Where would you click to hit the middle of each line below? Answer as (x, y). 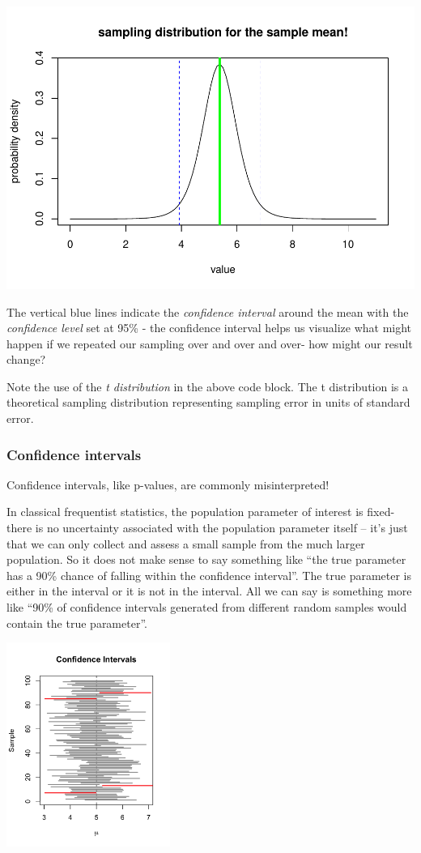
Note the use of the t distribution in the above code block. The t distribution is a (207, 386)
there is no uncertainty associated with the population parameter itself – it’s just (207, 528)
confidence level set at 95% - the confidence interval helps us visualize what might (209, 328)
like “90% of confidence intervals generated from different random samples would (207, 607)
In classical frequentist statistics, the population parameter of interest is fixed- (201, 512)
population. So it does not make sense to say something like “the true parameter (206, 559)
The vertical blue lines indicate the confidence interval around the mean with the (208, 311)
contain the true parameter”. (77, 623)
